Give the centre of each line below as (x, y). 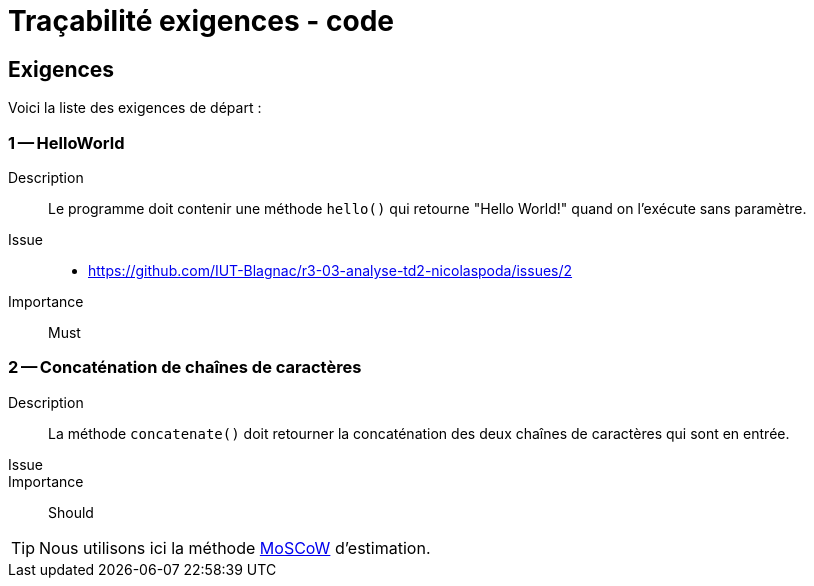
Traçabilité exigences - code (201, 21)
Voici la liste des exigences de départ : (135, 108)
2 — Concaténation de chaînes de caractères (185, 367)
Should (71, 512)
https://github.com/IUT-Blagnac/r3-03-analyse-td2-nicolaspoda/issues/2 (330, 270)
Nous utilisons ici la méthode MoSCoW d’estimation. (235, 547)
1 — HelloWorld (66, 142)
